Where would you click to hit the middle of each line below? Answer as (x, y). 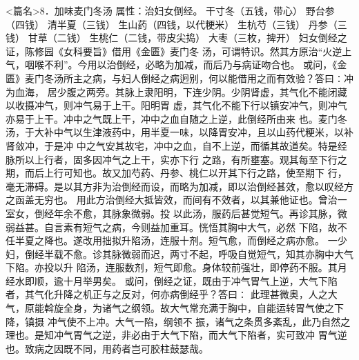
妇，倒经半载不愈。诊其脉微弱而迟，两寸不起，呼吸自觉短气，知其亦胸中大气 (179, 253)
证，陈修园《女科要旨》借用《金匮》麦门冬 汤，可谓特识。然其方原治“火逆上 (179, 51)
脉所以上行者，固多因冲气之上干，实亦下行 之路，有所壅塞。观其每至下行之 (176, 159)
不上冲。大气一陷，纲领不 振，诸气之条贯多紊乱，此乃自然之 (213, 321)
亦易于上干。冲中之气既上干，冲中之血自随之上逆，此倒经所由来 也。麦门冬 (176, 118)
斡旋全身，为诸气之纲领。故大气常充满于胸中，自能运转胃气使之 (189, 308)
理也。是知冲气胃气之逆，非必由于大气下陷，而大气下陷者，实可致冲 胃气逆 (176, 335)
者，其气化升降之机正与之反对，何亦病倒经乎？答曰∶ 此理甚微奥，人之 (167, 294)
